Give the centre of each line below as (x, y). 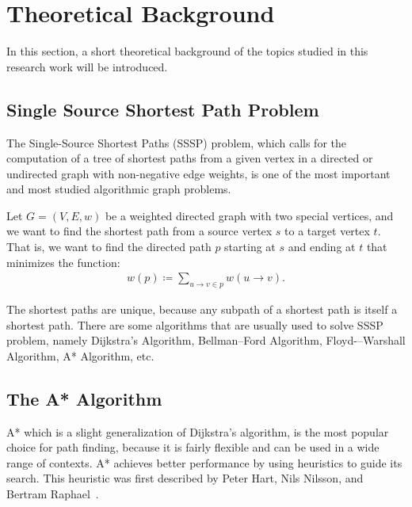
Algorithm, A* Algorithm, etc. (80, 355)
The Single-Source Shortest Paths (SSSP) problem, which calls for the (176, 142)
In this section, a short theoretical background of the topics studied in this (187, 51)
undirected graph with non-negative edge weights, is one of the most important (198, 173)
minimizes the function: (63, 262)
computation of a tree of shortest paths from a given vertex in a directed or (190, 158)
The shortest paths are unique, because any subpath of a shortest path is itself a (202, 309)
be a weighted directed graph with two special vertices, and (249, 215)
